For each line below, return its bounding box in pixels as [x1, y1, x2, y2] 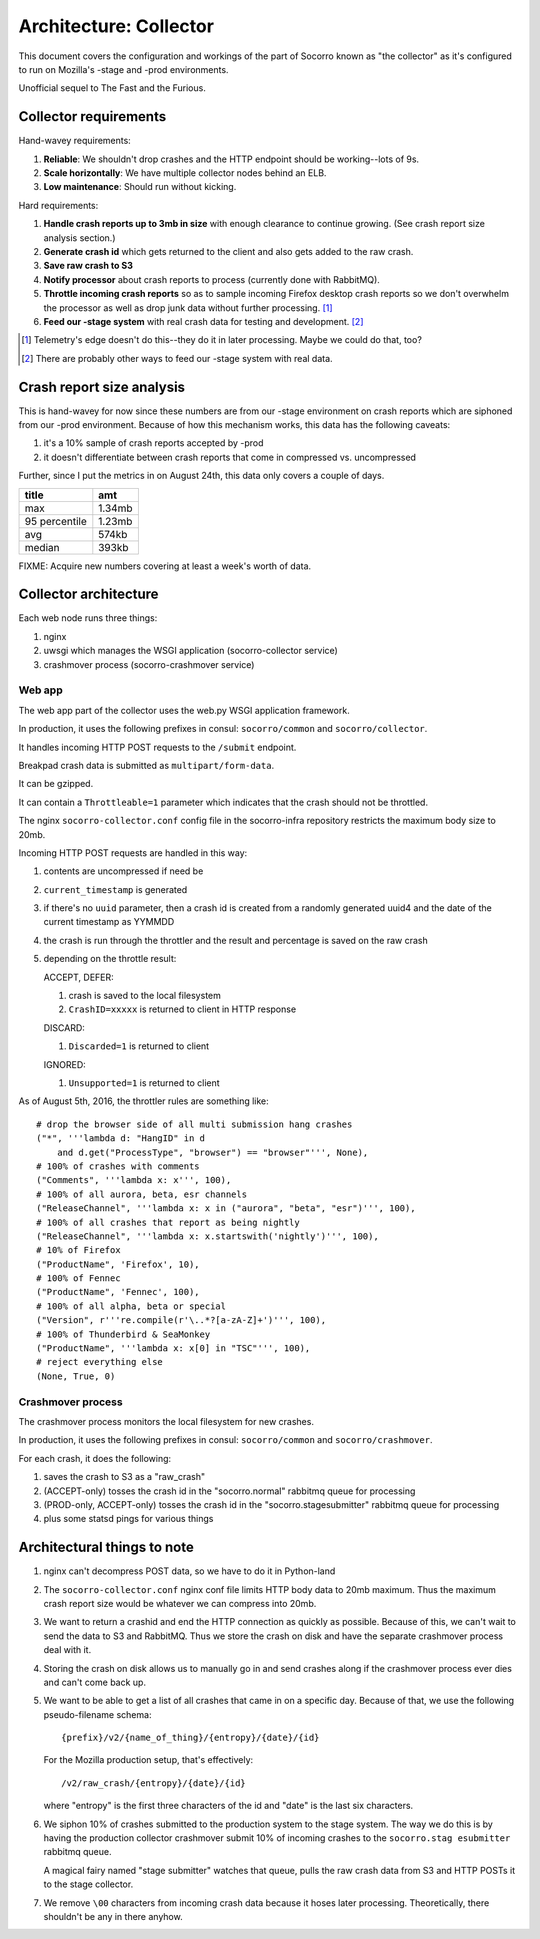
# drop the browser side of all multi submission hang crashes [36, 1118, 353, 1130]
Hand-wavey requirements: [18, 135, 132, 147]
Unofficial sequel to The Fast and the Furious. [18, 82, 207, 94]
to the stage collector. [43, 1878, 134, 1890]
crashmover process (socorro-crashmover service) [43, 658, 255, 670]
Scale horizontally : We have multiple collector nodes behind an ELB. [43, 167, 327, 179]
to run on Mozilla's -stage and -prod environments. [18, 63, 229, 75]
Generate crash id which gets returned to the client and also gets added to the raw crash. [43, 245, 414, 257]
